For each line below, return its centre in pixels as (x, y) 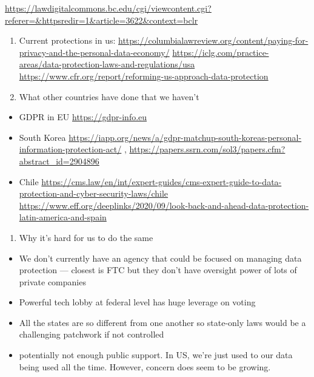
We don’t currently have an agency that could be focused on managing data (160, 258)
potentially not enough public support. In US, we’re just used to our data (156, 355)
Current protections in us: (67, 40)
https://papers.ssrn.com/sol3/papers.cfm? (207, 149)
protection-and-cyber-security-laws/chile (94, 193)
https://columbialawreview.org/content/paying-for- (213, 40)
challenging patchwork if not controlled (92, 334)
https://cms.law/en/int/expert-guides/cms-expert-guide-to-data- (162, 181)
